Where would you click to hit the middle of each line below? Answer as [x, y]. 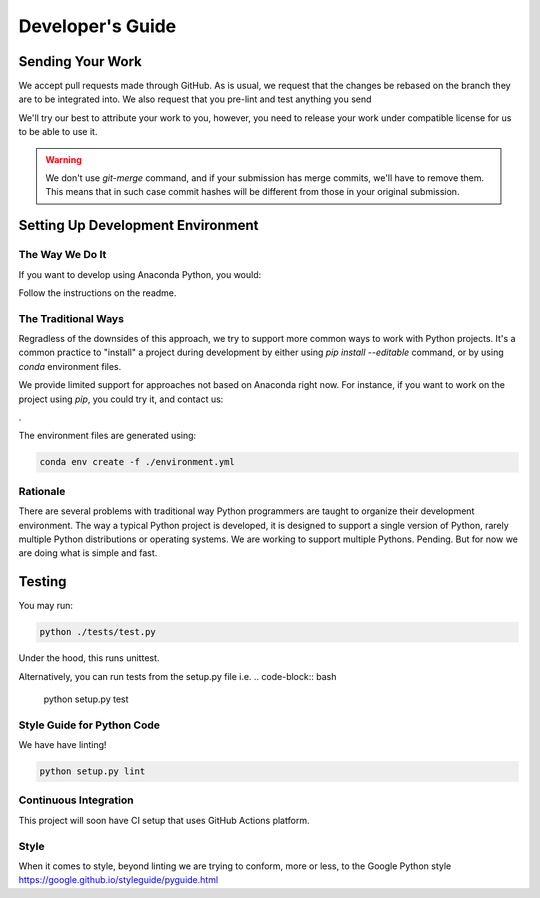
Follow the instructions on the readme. [97, 292]
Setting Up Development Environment [138, 225]
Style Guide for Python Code [89, 725]
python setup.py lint [92, 771]
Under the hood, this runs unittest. [89, 658]
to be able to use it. [58, 132]
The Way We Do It [62, 255]
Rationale [42, 491]
